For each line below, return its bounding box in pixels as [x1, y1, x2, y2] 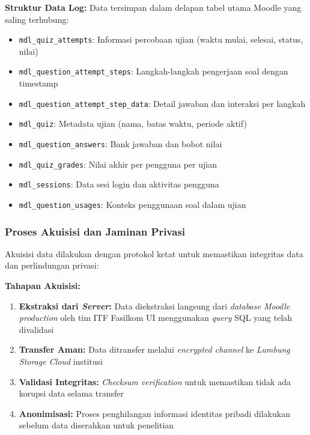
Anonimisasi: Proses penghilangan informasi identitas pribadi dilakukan [19, 407, 290, 419]
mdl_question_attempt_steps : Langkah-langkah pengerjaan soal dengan [19, 65, 288, 78]
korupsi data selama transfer [19, 387, 124, 400]
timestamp [19, 77, 58, 90]
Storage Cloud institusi [19, 355, 103, 367]
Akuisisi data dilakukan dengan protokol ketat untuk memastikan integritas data [5, 247, 303, 260]
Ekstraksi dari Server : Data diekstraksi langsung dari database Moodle [19, 299, 290, 312]
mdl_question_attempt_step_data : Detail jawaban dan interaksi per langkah [19, 97, 306, 109]
